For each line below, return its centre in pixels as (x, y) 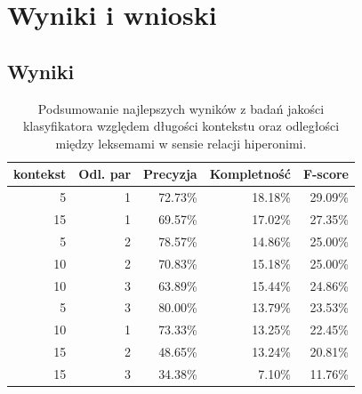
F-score (326, 174)
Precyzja (170, 174)
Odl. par (105, 174)
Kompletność (250, 174)
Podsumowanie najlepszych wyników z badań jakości (181, 108)
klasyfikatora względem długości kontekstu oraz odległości (181, 126)
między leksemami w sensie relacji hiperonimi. (181, 143)
